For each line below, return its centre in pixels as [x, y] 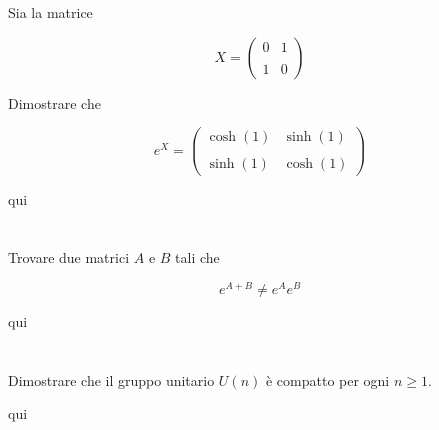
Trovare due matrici [69, 257]
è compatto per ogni [327, 379]
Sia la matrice [50, 12]
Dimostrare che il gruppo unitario [111, 379]
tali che [197, 257]
